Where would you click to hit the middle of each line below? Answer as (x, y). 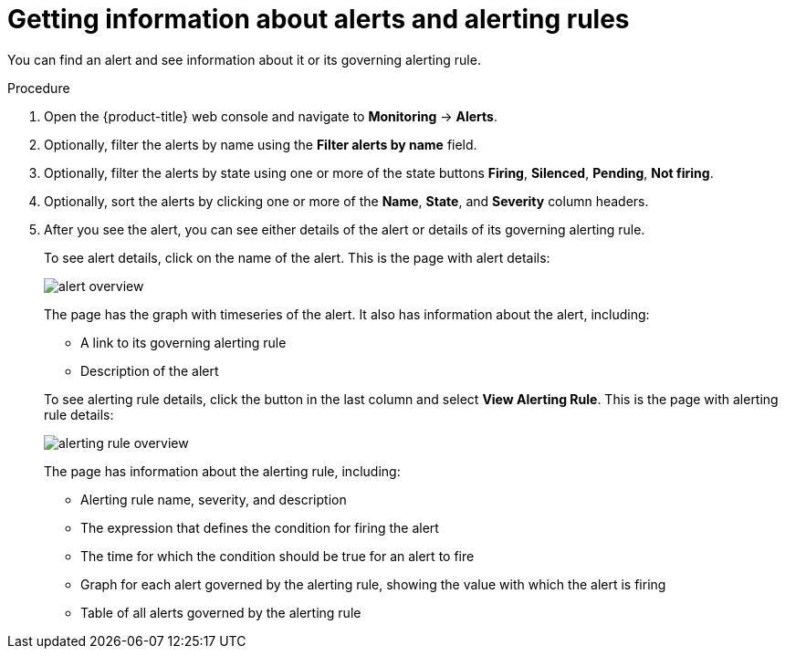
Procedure (39, 88)
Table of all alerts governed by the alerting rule (221, 612)
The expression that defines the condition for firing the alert (260, 527)
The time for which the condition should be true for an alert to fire (277, 556)
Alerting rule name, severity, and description (214, 499)
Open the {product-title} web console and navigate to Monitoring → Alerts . (271, 116)
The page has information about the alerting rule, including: (222, 471)
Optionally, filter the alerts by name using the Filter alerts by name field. (261, 144)
